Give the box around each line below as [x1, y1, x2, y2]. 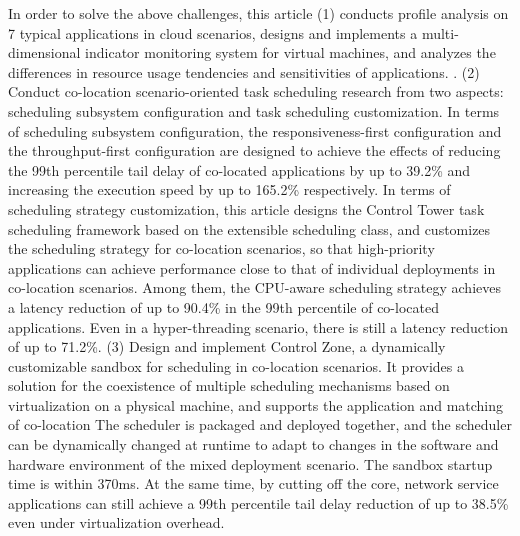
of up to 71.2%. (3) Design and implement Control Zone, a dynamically [8, 336, 446, 357]
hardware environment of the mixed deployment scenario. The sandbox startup [8, 453, 493, 474]
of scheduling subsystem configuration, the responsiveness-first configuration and [8, 120, 502, 141]
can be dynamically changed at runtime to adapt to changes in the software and [8, 434, 499, 455]
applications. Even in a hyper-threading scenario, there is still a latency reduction [8, 316, 509, 337]
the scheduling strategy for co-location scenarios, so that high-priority [8, 238, 435, 259]
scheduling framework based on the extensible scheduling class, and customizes [8, 218, 491, 239]
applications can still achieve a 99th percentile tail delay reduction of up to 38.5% [8, 492, 509, 513]
